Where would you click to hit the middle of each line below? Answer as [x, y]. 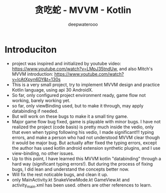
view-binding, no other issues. [43, 153]
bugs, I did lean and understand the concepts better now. [71, 169]
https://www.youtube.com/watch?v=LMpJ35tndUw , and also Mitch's [82, 69]
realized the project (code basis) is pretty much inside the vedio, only [83, 127]
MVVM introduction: [32, 74]
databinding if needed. [35, 111]
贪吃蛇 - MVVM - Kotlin [83, 10]
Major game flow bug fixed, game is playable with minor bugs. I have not [86, 121]
